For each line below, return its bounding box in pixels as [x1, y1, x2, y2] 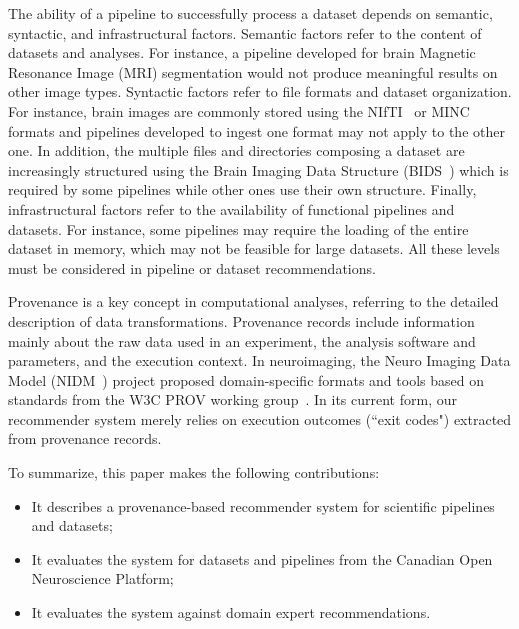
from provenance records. [8, 428, 162, 449]
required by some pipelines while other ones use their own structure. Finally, [8, 179, 477, 200]
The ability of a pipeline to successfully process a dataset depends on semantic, [8, 3, 493, 23]
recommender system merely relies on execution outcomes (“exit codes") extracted [8, 408, 512, 429]
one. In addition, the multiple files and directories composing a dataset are [8, 140, 465, 161]
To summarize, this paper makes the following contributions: [8, 462, 380, 483]
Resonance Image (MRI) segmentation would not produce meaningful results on [8, 61, 498, 82]
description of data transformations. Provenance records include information [8, 310, 475, 331]
